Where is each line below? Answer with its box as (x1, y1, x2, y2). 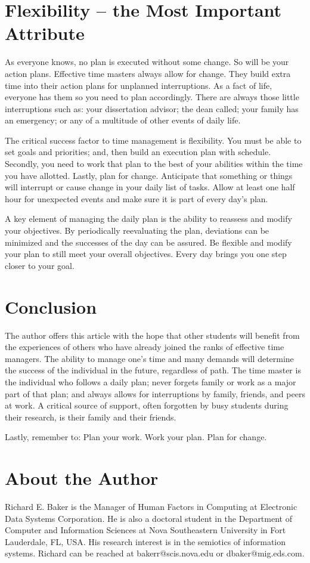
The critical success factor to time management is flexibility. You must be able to (5, 134, 302, 146)
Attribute (5, 21, 85, 45)
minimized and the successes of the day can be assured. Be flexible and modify (5, 236, 292, 248)
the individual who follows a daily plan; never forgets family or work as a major (5, 375, 296, 388)
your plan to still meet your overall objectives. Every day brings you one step (5, 248, 287, 260)
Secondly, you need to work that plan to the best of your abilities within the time (5, 157, 303, 170)
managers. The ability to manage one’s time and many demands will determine (5, 352, 294, 364)
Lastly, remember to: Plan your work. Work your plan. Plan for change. (5, 431, 267, 443)
